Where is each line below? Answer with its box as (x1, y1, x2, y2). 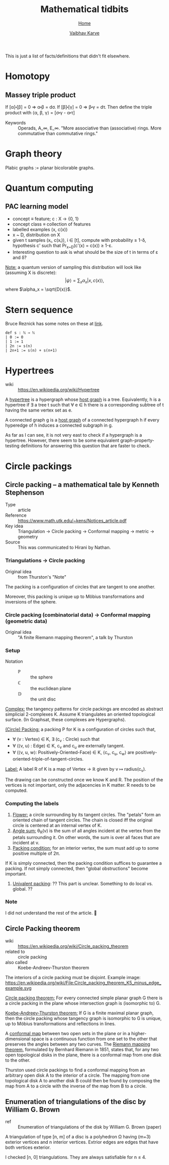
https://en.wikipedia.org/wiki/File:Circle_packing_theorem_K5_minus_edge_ (5, 980, 161, 986)
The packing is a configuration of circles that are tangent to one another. (5, 583, 156, 590)
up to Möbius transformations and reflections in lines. (5, 1020, 116, 1026)
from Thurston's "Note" (18, 574, 67, 580)
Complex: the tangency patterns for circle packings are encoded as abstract (5, 706, 163, 712)
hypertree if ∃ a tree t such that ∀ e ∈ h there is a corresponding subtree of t (5, 402, 164, 408)
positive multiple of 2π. (12, 850, 60, 856)
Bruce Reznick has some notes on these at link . (5, 321, 104, 327)
